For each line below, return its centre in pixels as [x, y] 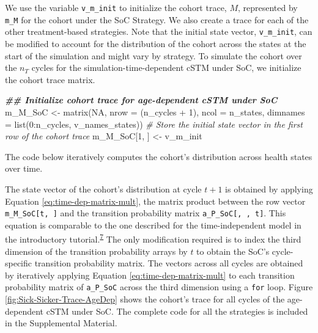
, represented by [268, 7]
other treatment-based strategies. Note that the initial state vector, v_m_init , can [159, 31]
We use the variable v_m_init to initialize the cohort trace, [116, 7]
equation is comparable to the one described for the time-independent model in [153, 225]
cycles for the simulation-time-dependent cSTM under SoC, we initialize [166, 68]
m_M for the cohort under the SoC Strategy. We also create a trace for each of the [157, 19]
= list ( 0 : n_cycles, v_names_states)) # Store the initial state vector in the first [154, 124]
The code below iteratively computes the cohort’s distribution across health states [159, 156]
